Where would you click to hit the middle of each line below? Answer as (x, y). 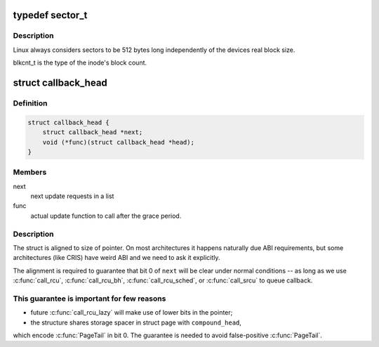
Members (30, 172)
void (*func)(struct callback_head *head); (118, 142)
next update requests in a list (72, 196)
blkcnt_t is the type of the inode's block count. (80, 63)
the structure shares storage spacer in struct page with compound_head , (136, 322)
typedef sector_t (50, 15)
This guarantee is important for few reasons (89, 299)
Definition (30, 103)
